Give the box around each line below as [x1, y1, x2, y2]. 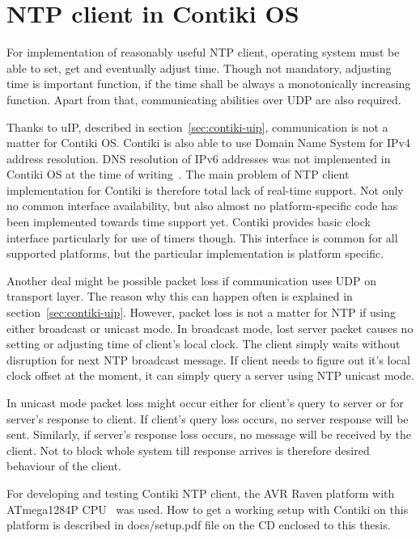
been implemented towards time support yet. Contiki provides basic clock [6, 213, 371, 230]
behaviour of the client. [6, 457, 122, 474]
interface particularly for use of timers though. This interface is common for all [6, 229, 398, 246]
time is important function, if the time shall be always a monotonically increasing [6, 75, 411, 92]
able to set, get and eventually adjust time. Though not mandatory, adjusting [6, 59, 392, 76]
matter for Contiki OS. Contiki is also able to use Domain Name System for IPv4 [6, 134, 410, 151]
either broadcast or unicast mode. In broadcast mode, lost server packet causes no [6, 319, 414, 336]
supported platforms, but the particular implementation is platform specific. [6, 245, 384, 262]
